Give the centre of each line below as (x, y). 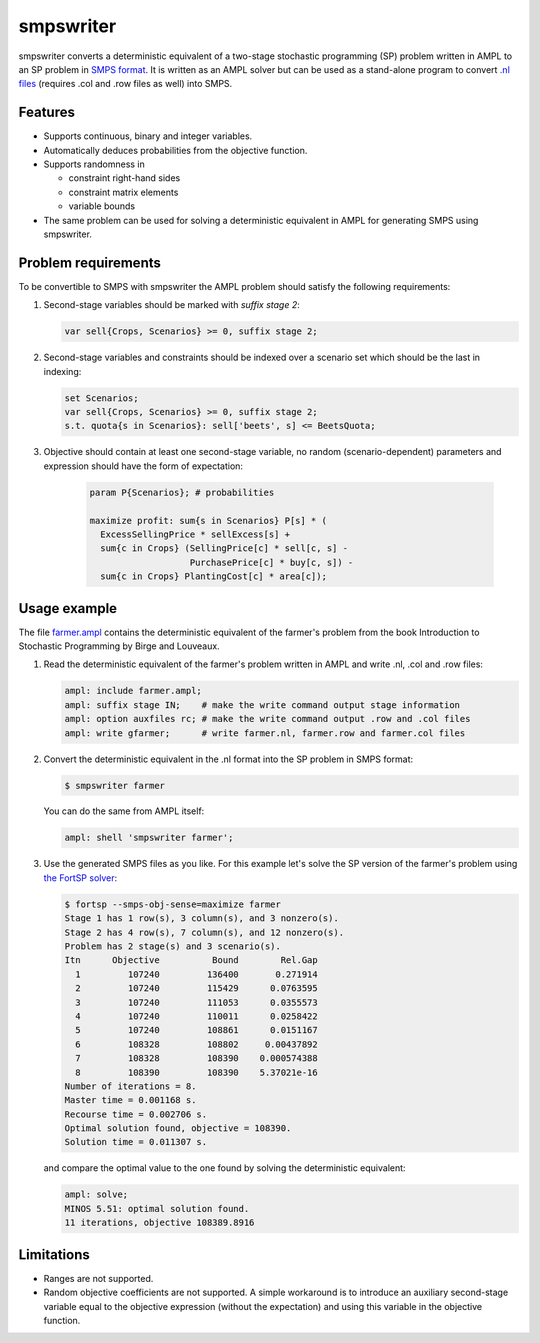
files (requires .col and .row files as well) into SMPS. (125, 84)
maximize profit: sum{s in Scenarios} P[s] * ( (208, 520)
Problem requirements (90, 262)
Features (46, 112)
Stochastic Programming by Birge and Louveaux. (119, 646)
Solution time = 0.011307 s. (136, 1142)
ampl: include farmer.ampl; (133, 691)
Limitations (54, 1254)
